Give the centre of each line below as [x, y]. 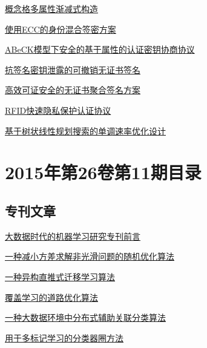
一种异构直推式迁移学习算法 [60, 276]
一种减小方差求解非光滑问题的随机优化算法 [90, 256]
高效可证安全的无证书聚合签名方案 [73, 90]
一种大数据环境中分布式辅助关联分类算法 [85, 317]
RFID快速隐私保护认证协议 [58, 110]
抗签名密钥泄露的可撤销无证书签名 [73, 69]
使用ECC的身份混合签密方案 [61, 29]
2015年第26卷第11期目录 [103, 172]
